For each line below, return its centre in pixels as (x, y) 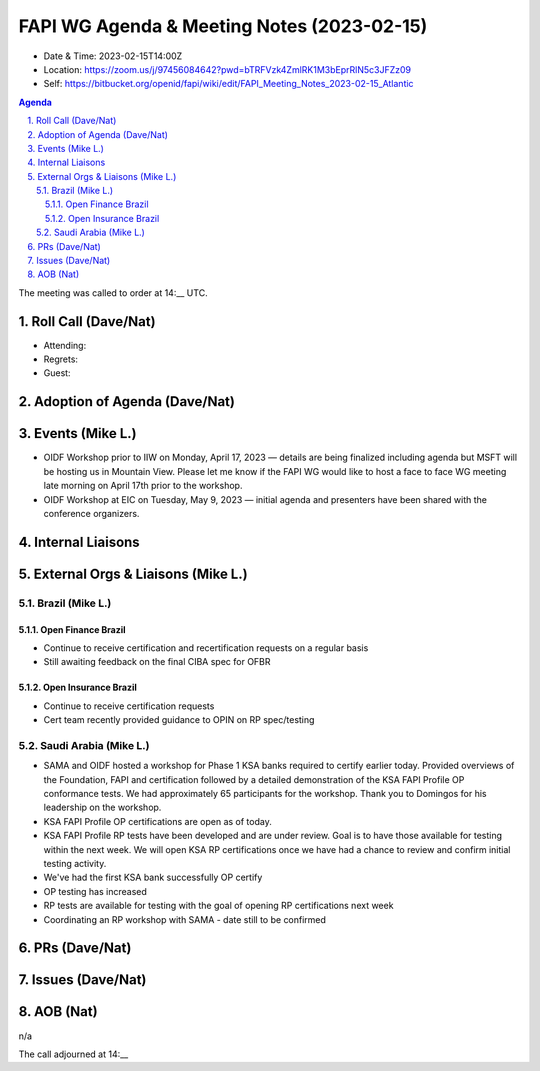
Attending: (65, 345)
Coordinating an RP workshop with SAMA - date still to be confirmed (185, 919)
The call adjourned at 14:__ (73, 1054)
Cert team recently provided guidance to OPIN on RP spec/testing (179, 720)
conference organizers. (91, 513)
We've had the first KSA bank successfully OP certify (153, 877)
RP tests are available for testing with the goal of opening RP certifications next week (218, 906)
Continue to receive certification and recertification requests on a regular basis (206, 647)
